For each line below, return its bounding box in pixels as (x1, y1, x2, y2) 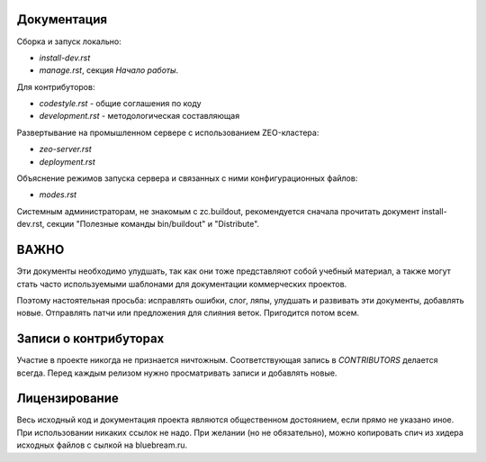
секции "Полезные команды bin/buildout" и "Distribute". (46, 219, 260, 230)
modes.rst (39, 189, 76, 200)
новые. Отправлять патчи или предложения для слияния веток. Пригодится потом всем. (16, 307, 360, 319)
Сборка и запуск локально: (16, 36, 121, 47)
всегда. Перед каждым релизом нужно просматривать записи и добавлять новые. (16, 367, 337, 378)
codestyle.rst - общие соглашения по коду (39, 98, 202, 109)
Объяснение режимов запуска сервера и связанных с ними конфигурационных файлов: (16, 173, 358, 184)
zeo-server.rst (39, 144, 92, 155)
